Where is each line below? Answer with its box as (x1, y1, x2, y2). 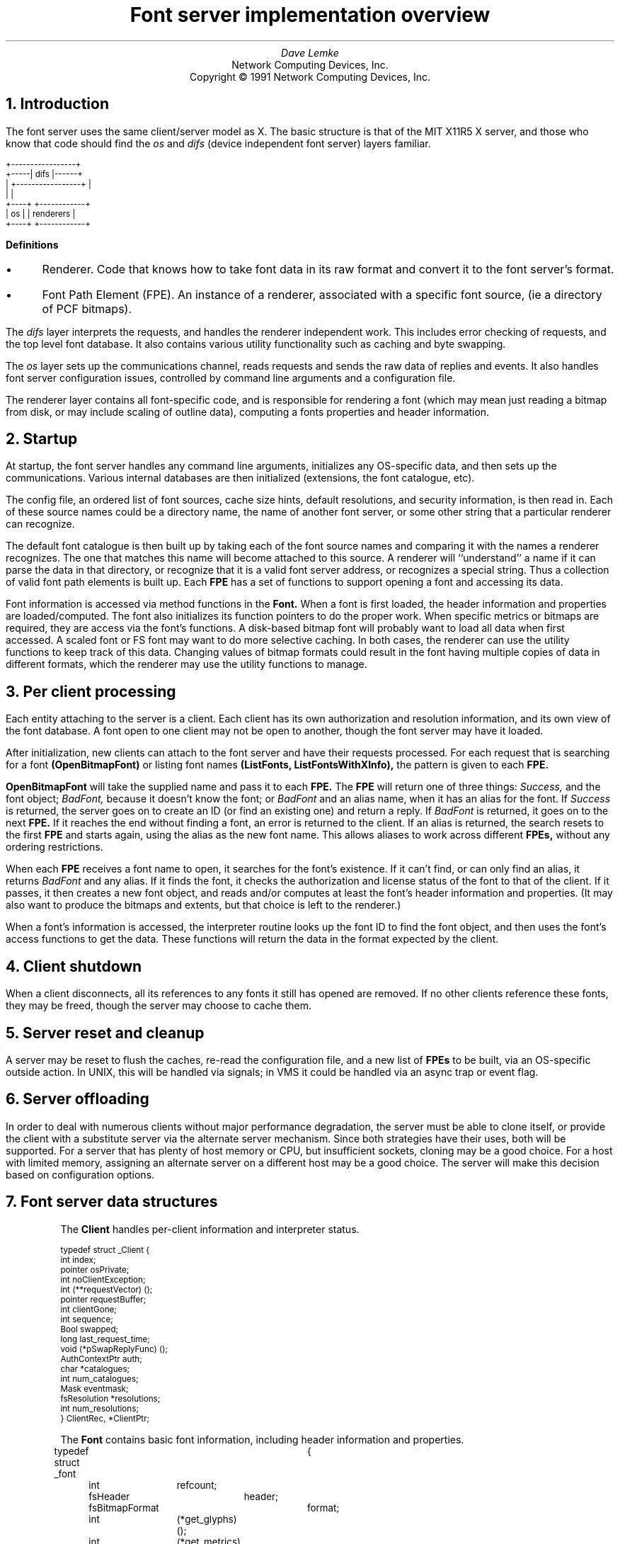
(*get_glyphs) (176, 1513, 237, 1525)
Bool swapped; (60, 1324, 119, 1334)
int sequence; (60, 1314, 113, 1324)
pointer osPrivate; (60, 1264, 130, 1275)
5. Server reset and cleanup (6, 1023, 205, 1042)
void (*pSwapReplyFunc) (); (60, 1344, 168, 1354)
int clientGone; (60, 1304, 117, 1315)
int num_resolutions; (60, 1403, 139, 1414)
